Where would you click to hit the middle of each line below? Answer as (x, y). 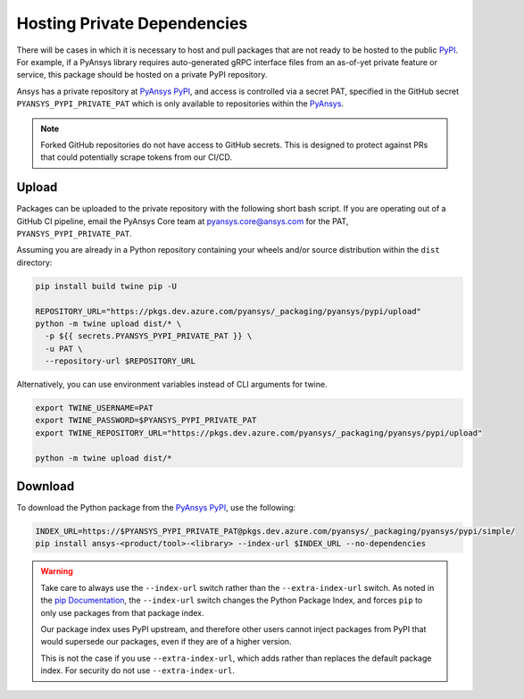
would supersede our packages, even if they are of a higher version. (166, 642)
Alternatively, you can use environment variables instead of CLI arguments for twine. (172, 385)
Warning (57, 571)
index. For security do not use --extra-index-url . (138, 670)
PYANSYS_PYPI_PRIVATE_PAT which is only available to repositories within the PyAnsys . (180, 104)
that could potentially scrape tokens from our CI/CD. (136, 157)
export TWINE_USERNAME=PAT (94, 408)
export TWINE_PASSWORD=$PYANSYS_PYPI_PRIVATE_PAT (146, 420)
